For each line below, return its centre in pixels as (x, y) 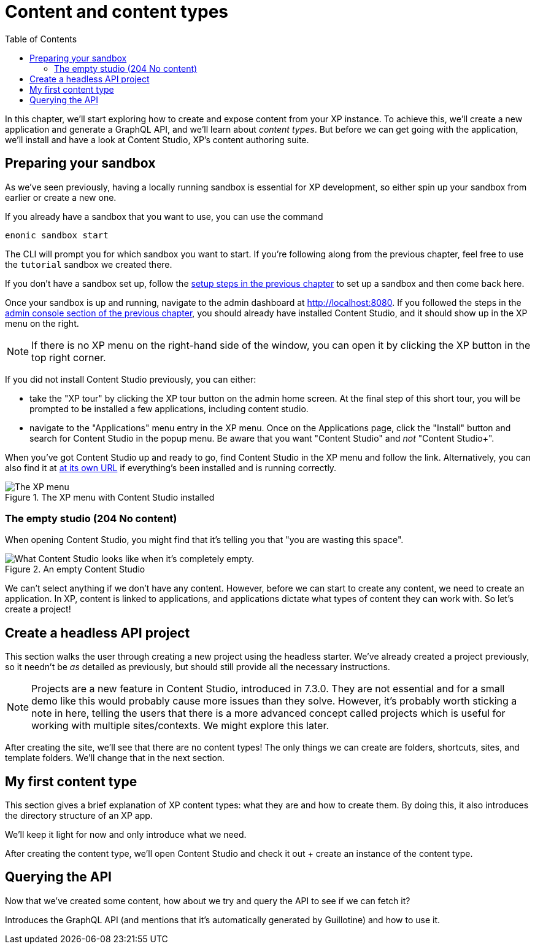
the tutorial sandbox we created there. (89, 264)
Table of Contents (41, 39)
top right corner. (69, 357)
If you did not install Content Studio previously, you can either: (131, 379)
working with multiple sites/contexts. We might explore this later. (180, 726)
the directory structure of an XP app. (79, 816)
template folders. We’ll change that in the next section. (115, 758)
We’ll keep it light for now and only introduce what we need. (126, 835)
